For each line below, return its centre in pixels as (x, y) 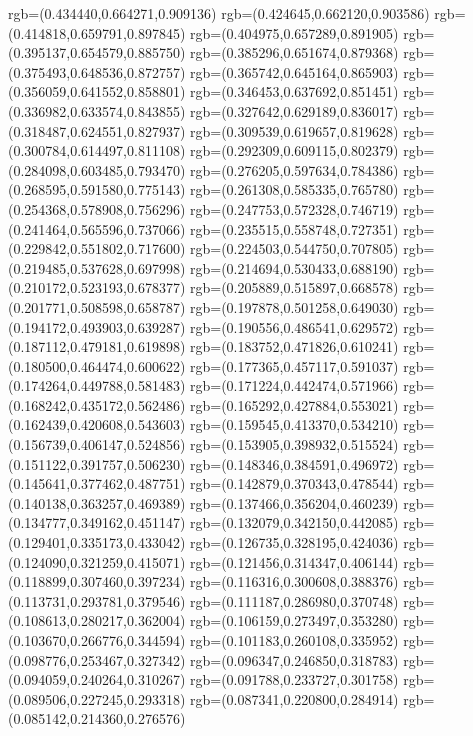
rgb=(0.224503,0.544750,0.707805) (294, 248)
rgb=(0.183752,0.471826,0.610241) (294, 346)
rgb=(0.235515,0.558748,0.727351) (294, 228)
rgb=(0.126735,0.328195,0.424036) (294, 542)
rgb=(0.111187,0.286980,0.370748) (294, 600)
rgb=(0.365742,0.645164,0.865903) (294, 71)
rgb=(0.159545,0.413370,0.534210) (294, 424)
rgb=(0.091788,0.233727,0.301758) (294, 679)
